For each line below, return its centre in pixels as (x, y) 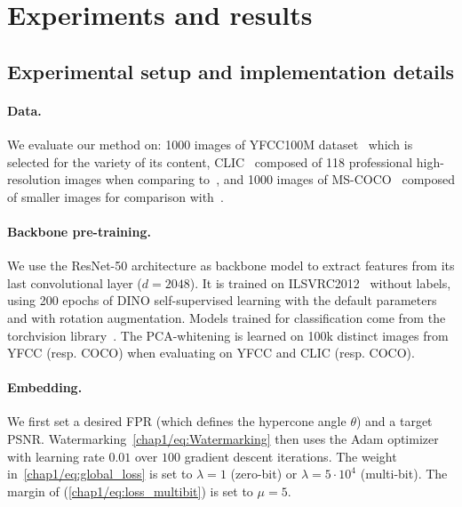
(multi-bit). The (404, 474)
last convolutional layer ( (75, 282)
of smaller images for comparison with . (115, 196)
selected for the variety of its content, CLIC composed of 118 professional (210, 161)
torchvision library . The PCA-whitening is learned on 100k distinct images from (228, 335)
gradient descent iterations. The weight (291, 456)
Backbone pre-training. (79, 231)
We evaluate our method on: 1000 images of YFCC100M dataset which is (210, 144)
